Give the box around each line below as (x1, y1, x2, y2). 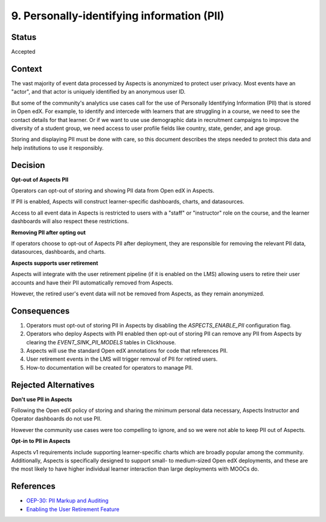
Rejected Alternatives (11, 379, 95, 390)
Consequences (11, 306, 70, 316)
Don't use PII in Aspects (11, 396, 72, 403)
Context (11, 63, 42, 74)
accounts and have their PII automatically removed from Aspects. (11, 279, 173, 286)
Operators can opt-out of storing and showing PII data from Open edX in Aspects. (11, 187, 214, 194)
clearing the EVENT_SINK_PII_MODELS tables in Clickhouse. (26, 338, 176, 346)
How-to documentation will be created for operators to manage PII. (26, 364, 193, 371)
